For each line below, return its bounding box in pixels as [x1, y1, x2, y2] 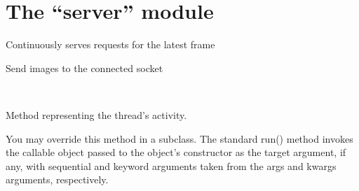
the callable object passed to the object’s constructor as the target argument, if [6, 145, 346, 160]
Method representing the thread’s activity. [6, 107, 187, 122]
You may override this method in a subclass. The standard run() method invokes [6, 131, 353, 146]
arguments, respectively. [6, 172, 109, 187]
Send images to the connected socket [6, 60, 163, 75]
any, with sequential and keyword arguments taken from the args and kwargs [6, 158, 337, 173]
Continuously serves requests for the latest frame [6, 37, 215, 52]
